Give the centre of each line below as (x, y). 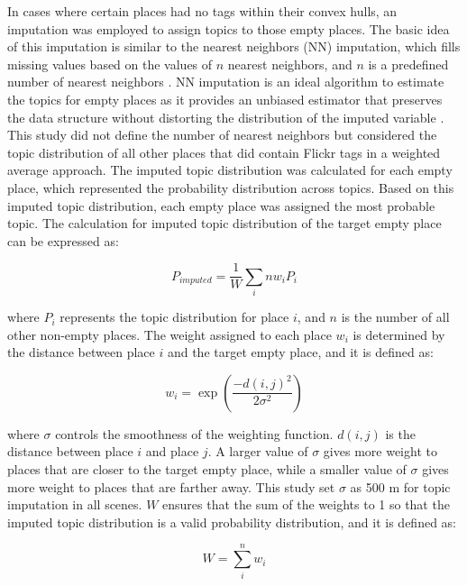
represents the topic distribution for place (174, 317)
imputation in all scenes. (75, 504)
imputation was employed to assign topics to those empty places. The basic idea (229, 28)
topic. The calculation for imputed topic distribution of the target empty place (224, 223)
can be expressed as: (63, 240)
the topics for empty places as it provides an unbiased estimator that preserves (225, 99)
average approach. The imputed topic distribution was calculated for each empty (230, 170)
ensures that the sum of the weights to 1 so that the (306, 504)
